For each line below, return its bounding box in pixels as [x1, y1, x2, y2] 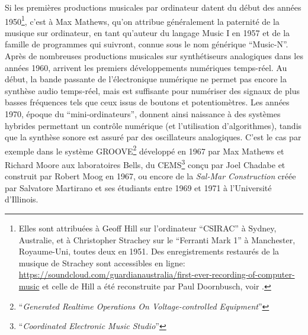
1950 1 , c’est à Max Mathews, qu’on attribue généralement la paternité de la [5, 13, 280, 27]
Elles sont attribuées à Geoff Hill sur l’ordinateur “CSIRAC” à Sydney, [18, 222, 277, 234]
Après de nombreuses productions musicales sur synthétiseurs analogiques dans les [5, 50, 303, 62]
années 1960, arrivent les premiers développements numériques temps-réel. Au [5, 61, 287, 73]
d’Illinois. [5, 193, 38, 205]
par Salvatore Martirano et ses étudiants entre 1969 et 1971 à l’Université [5, 181, 272, 194]
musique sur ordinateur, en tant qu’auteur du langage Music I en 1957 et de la [5, 26, 290, 38]
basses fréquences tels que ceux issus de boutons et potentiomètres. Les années [5, 96, 290, 108]
